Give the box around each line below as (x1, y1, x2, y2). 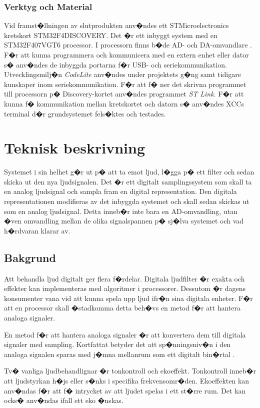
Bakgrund (4, 249, 56, 265)
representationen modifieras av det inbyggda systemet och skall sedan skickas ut (4, 196, 249, 206)
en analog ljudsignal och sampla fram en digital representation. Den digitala (4, 186, 237, 196)
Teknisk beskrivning (4, 137, 145, 158)
